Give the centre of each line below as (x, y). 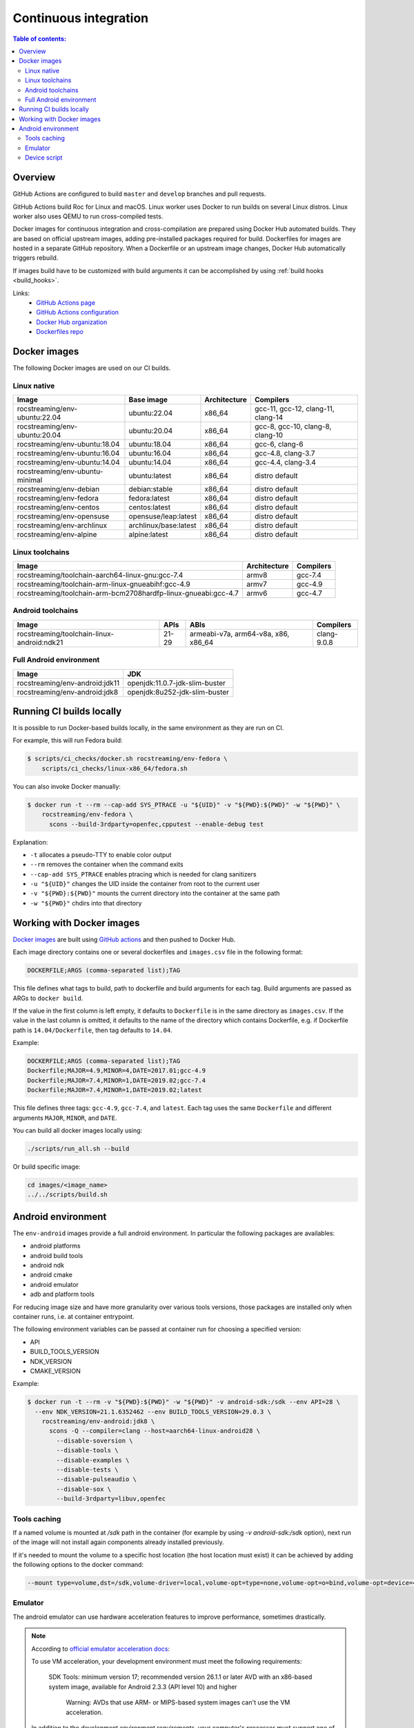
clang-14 (269, 417)
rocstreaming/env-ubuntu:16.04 (68, 453)
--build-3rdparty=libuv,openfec (111, 1499)
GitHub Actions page (66, 303)
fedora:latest (149, 498)
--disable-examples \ (93, 1460)
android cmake (51, 1275)
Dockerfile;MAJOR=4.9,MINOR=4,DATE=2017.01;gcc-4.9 (117, 1071)
